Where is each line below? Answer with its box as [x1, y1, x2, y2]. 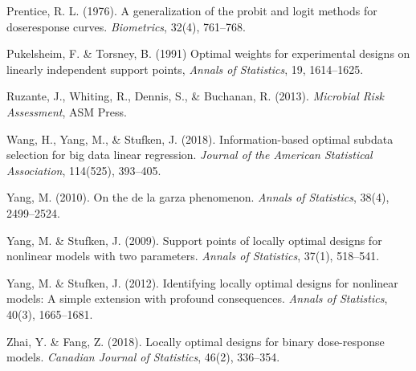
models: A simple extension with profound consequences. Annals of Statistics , [6, 290, 388, 307]
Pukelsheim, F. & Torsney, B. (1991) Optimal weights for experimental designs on [6, 45, 410, 62]
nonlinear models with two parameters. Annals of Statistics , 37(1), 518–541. [6, 247, 380, 264]
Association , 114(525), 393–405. [6, 161, 161, 178]
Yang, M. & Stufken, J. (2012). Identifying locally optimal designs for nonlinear [6, 274, 398, 291]
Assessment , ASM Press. [6, 103, 127, 120]
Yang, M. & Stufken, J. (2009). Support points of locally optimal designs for [6, 231, 382, 248]
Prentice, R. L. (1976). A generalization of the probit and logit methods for [6, 2, 377, 18]
